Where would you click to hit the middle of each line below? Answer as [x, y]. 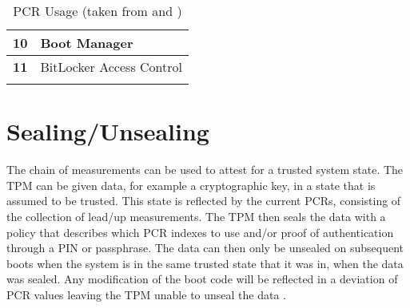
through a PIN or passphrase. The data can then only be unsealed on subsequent [205, 248]
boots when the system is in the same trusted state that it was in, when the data [205, 263]
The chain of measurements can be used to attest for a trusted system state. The [205, 170]
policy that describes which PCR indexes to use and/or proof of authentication [200, 232]
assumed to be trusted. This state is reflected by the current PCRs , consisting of [204, 201]
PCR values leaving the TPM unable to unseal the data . [146, 294]
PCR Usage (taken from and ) [98, 11]
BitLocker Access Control [111, 67]
